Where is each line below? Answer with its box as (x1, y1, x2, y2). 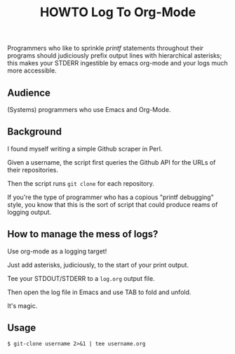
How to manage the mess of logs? (7, 228, 159, 240)
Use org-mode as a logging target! (7, 247, 107, 255)
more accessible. (7, 66, 58, 75)
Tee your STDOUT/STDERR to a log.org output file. (7, 274, 156, 282)
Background (7, 126, 62, 138)
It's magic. (7, 301, 38, 310)
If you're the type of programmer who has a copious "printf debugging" (7, 193, 214, 201)
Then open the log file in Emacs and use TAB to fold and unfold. (7, 288, 192, 296)
